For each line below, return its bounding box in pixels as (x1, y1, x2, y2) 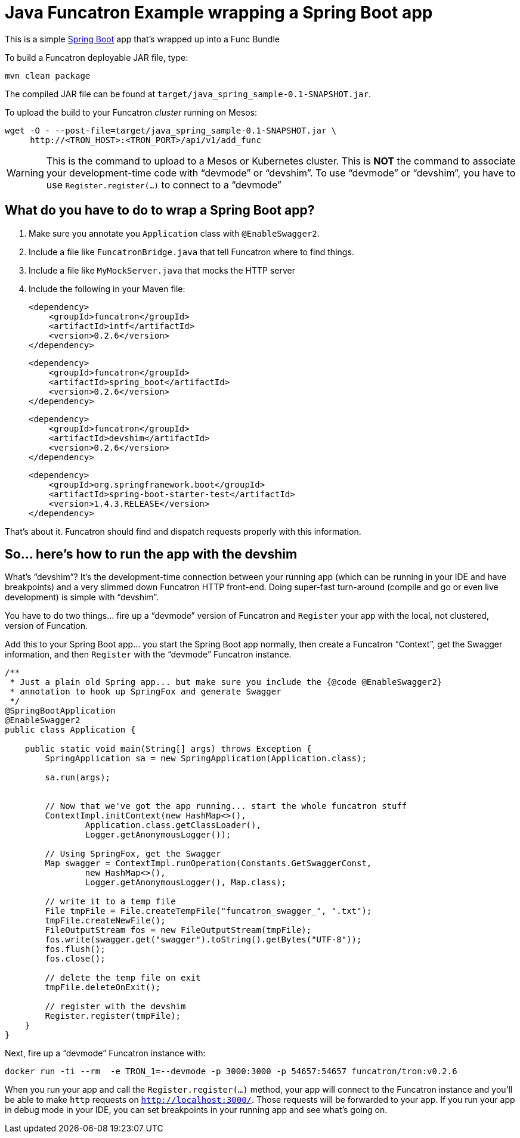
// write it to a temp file (45, 897, 176, 907)
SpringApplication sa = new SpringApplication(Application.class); (45, 754, 367, 764)
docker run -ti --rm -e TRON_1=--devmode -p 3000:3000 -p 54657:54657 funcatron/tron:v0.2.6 (5, 1066, 457, 1077)
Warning (7, 166, 44, 179)
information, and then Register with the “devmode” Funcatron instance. (5, 649, 292, 660)
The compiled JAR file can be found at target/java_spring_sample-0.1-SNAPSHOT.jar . (5, 88, 372, 99)
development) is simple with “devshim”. (5, 592, 159, 603)
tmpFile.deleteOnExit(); (45, 982, 161, 993)
